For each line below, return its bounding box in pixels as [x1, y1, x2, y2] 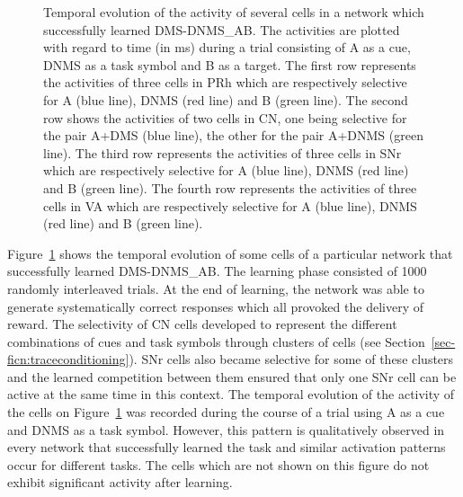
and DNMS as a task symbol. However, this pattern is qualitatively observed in [7, 420, 445, 439]
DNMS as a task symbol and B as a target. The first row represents [43, 55, 416, 74]
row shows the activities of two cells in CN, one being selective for [43, 108, 407, 127]
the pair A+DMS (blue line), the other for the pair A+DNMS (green [43, 126, 423, 145]
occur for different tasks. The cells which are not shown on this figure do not [7, 455, 430, 474]
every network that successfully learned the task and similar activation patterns [7, 438, 446, 457]
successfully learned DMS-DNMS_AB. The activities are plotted [43, 20, 400, 39]
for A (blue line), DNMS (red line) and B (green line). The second [43, 90, 408, 109]
